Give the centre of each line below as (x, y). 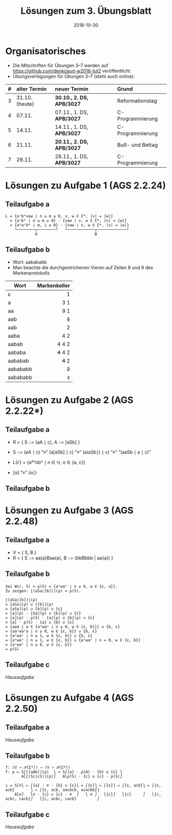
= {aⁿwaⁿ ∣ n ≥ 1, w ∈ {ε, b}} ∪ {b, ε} (49, 635)
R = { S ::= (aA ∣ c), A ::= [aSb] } (46, 442)
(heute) (25, 104)
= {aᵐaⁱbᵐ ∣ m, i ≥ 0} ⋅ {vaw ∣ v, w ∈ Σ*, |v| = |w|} (70, 225)
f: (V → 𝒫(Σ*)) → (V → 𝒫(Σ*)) (38, 767)
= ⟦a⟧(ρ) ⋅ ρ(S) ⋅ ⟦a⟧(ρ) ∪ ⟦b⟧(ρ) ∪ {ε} (50, 618)
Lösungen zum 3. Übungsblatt (86, 11)
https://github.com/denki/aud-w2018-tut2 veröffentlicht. (72, 71)
